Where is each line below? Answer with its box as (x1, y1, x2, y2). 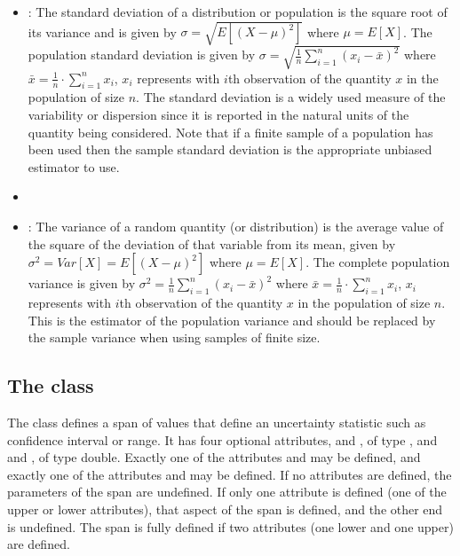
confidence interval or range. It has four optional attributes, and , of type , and (7, 430, 438, 449)
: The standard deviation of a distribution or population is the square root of (28, 3, 448, 20)
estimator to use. (28, 157, 120, 176)
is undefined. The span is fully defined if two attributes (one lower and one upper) (7, 517, 454, 536)
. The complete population (305, 253, 450, 271)
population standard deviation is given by (28, 45, 256, 64)
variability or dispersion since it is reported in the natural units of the (28, 106, 409, 124)
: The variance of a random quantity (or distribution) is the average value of (28, 217, 444, 236)
